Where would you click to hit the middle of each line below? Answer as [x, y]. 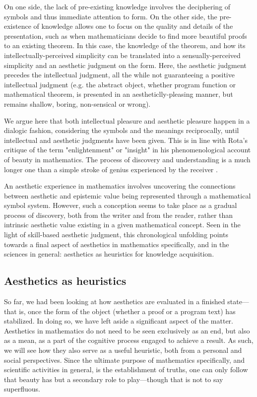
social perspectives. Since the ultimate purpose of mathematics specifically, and [125, 360]
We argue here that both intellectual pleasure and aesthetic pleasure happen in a [127, 120]
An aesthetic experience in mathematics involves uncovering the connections [120, 186]
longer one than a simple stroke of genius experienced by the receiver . [111, 169]
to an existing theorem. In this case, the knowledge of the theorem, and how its [125, 45]
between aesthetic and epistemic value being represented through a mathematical [128, 195]
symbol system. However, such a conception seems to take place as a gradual [121, 205]
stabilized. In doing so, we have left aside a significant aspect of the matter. [119, 321]
